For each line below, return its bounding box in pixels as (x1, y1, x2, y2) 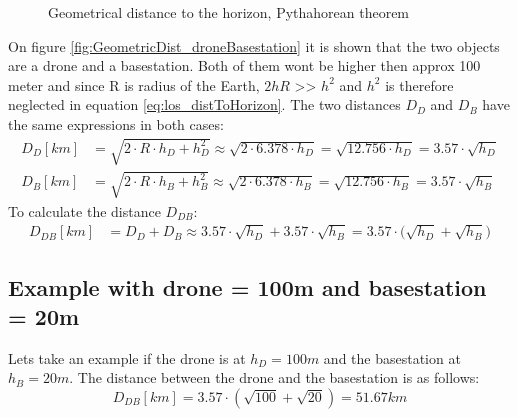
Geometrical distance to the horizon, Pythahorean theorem (48, 2, 410, 22)
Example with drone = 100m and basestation (8, 271, 487, 302)
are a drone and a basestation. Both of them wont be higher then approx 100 (8, 55, 481, 76)
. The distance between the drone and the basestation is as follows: (69, 367, 480, 388)
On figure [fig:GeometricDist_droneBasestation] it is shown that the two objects (8, 35, 500, 56)
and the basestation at (323, 347, 461, 368)
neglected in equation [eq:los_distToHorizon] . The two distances (8, 94, 401, 115)
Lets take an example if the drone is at (8, 347, 246, 368)
